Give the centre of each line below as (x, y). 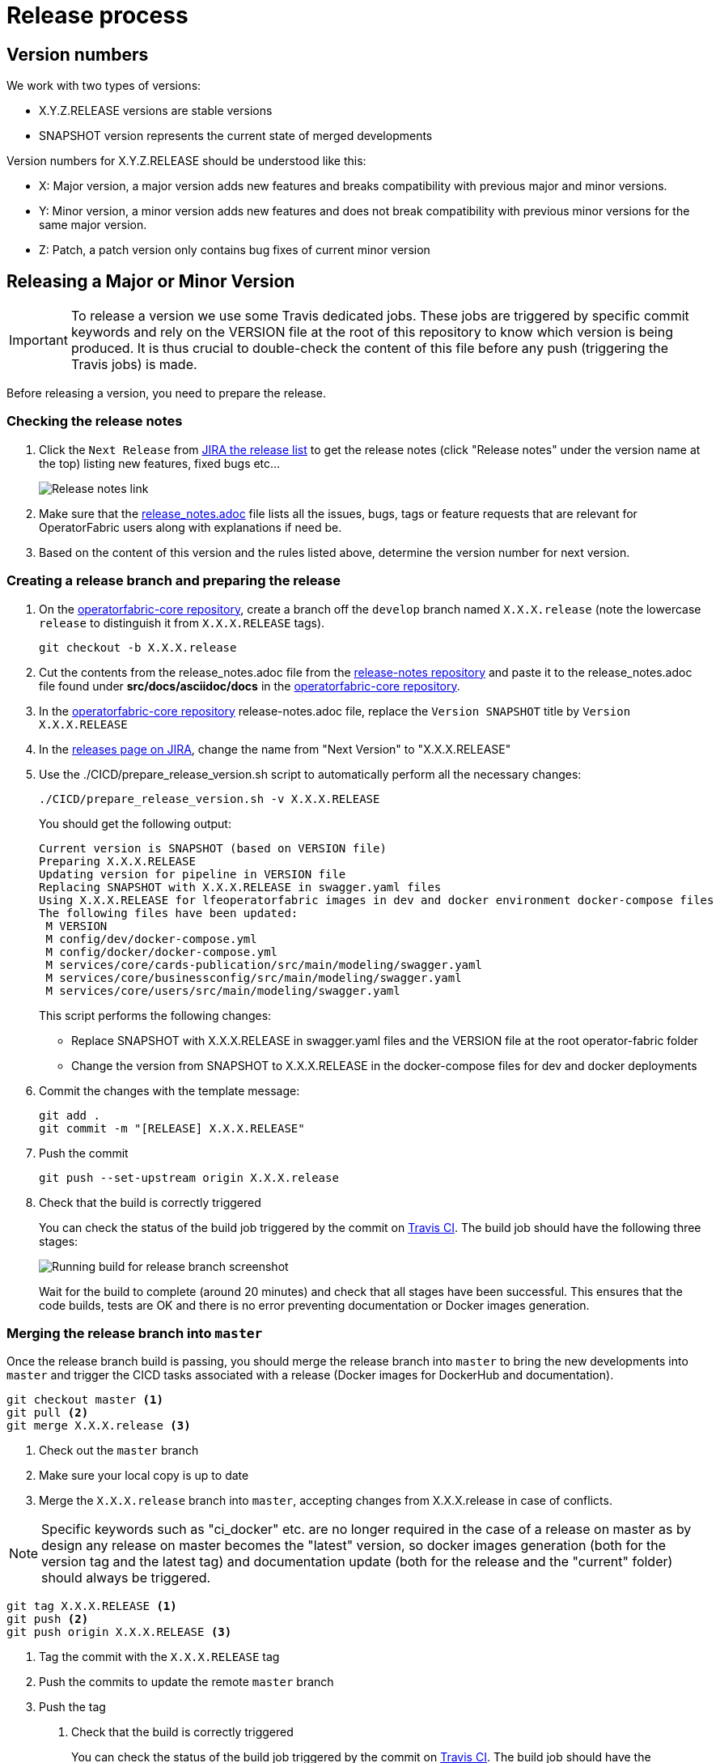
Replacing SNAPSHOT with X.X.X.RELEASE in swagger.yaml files (240, 887)
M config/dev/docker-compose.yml (151, 939)
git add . (70, 1115)
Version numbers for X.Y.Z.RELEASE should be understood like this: (186, 161)
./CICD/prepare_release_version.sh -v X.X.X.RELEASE (210, 799)
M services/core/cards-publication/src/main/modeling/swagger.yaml (264, 964)
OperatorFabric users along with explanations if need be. (191, 527)
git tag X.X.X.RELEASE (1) (92, 1606)
